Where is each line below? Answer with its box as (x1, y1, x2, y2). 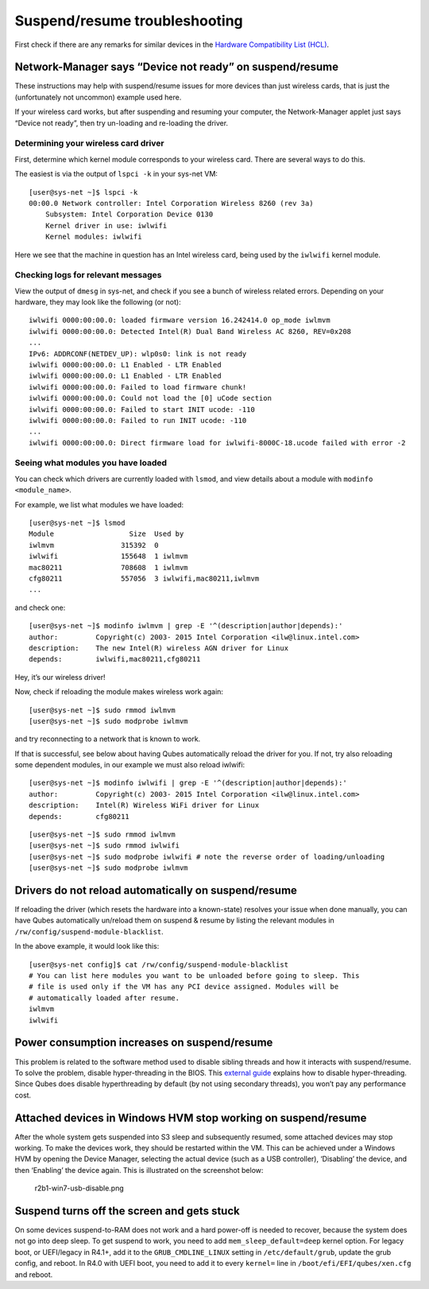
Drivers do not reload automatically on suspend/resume (14, 883, 298, 897)
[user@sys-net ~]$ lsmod (29, 518, 126, 528)
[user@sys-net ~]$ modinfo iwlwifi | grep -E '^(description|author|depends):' (29, 778, 347, 787)
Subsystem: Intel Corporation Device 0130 (44, 210, 214, 219)
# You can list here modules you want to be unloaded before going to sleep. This (29, 971, 360, 980)
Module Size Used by (29, 530, 184, 538)
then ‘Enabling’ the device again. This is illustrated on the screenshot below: (14, 1165, 264, 1174)
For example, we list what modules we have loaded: (14, 499, 184, 509)
